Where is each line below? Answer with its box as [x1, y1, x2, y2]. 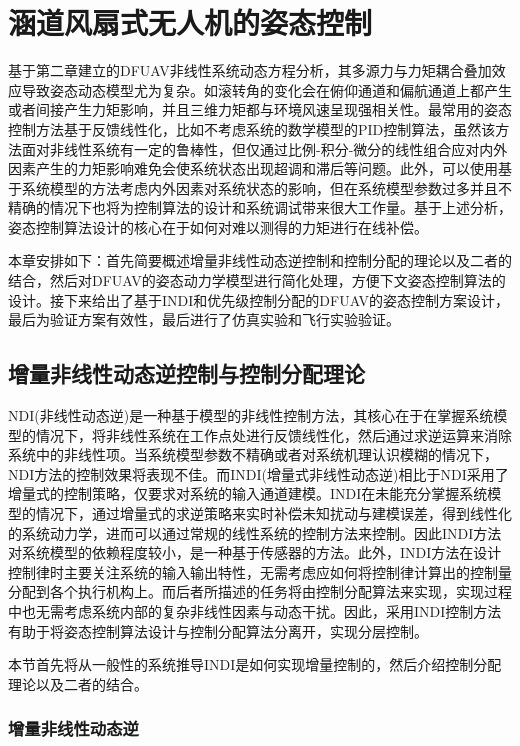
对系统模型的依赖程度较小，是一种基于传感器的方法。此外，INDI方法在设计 [8, 542, 502, 563]
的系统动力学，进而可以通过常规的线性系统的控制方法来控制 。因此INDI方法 [8, 522, 502, 543]
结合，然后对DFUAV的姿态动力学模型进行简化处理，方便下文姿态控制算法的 [8, 270, 506, 291]
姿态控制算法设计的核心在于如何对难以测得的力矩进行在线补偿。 [8, 216, 428, 237]
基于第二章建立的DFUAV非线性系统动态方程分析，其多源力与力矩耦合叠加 [8, 60, 492, 81]
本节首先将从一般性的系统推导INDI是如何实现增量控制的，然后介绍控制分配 [8, 654, 502, 675]
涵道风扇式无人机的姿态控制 [8, 2, 373, 43]
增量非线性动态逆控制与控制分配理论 [8, 358, 365, 389]
